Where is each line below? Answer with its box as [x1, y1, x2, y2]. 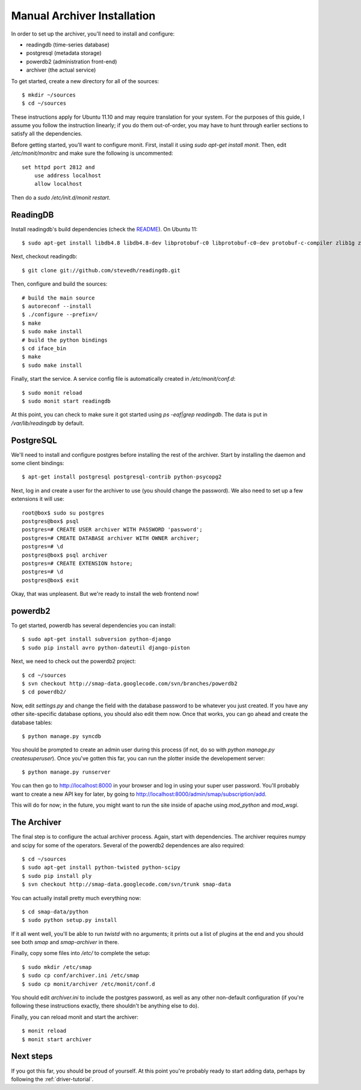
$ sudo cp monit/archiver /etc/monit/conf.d [22, 980, 156, 988]
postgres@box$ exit [22, 577, 79, 584]
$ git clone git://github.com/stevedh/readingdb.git [22, 267, 180, 274]
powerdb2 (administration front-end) [26, 58, 117, 65]
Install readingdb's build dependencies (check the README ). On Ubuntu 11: [11, 225, 198, 233]
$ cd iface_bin [22, 345, 67, 352]
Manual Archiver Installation [11, 9, 156, 22]
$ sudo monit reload [22, 389, 82, 396]
